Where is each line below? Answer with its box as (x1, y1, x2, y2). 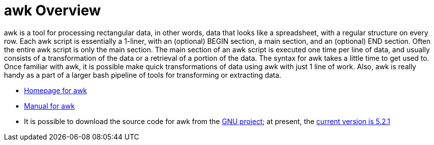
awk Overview (4, 2, 101, 19)
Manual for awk (24, 101, 75, 110)
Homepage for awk (24, 86, 87, 95)
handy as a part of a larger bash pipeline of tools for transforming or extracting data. (4, 70, 282, 79)
